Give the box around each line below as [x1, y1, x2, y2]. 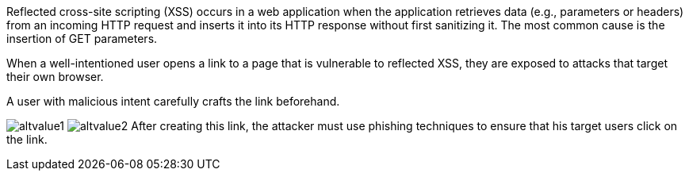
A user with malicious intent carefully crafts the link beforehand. [6, 94, 340, 108]
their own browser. [6, 70, 104, 83]
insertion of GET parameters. [6, 32, 158, 45]
